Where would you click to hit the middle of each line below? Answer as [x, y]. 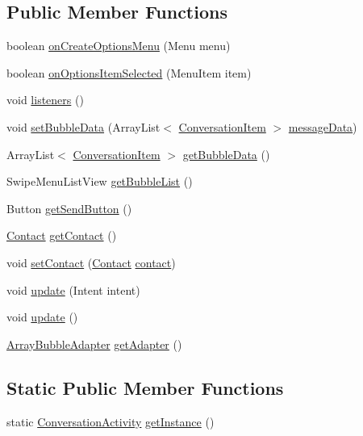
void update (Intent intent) [73, 289]
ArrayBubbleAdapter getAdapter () [94, 344]
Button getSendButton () [69, 208]
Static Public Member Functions [145, 387]
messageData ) [323, 126]
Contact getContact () [62, 235]
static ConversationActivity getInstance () [111, 421]
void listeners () [45, 100]
